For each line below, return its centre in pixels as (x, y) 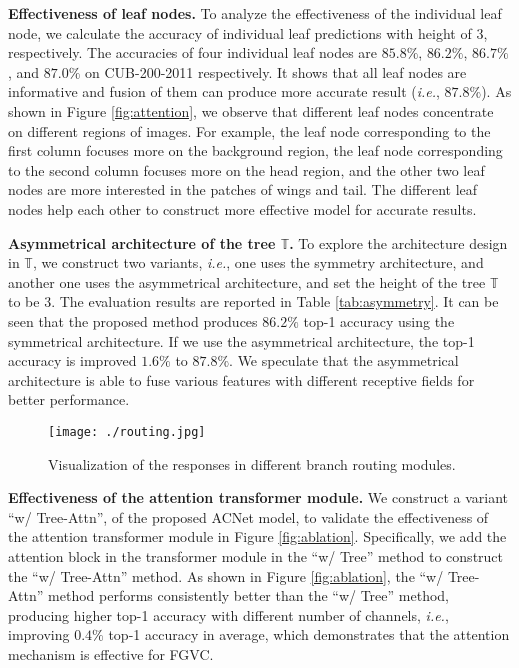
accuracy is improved (72, 360)
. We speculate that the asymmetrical (344, 360)
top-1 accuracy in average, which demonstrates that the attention (309, 634)
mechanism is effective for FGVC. (111, 653)
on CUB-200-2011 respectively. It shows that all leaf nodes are (276, 71)
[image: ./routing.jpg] (127, 431)
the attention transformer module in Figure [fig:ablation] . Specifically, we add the (257, 536)
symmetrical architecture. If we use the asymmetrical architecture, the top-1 (241, 340)
